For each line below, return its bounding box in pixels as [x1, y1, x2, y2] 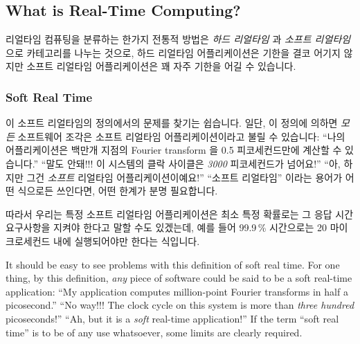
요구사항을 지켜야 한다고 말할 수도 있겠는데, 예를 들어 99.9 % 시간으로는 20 [6, 220, 327, 235]
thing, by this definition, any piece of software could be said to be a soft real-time [6, 271, 352, 285]
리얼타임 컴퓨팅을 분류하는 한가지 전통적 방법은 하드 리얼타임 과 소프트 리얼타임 [6, 32, 351, 46]
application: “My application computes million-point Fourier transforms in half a [6, 284, 348, 298]
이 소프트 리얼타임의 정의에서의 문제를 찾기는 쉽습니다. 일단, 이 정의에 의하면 [6, 116, 338, 130]
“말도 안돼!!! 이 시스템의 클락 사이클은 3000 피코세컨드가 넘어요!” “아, [41, 156, 341, 170]
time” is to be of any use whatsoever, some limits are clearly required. [6, 325, 303, 339]
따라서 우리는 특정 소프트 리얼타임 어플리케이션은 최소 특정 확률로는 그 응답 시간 [6, 206, 354, 221]
